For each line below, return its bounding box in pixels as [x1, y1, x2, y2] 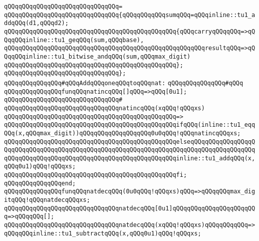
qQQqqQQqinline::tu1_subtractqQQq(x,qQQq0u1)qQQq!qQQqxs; [4, 229, 201, 237]
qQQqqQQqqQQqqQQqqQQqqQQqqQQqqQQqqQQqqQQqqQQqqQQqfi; [4, 171, 187, 179]
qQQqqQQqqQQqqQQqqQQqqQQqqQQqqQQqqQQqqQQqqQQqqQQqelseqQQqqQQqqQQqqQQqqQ [4, 138, 255, 145]
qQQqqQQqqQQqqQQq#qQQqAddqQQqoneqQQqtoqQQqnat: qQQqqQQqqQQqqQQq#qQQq [4, 79, 243, 87]
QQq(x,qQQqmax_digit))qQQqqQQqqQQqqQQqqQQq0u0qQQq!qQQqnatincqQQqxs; [4, 129, 241, 137]
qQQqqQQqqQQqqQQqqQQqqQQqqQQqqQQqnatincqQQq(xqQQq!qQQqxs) [4, 104, 205, 112]
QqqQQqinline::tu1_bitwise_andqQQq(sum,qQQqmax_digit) [4, 53, 191, 60]
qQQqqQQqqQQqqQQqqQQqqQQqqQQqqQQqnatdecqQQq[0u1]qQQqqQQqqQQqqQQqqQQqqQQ [4, 204, 255, 212]
